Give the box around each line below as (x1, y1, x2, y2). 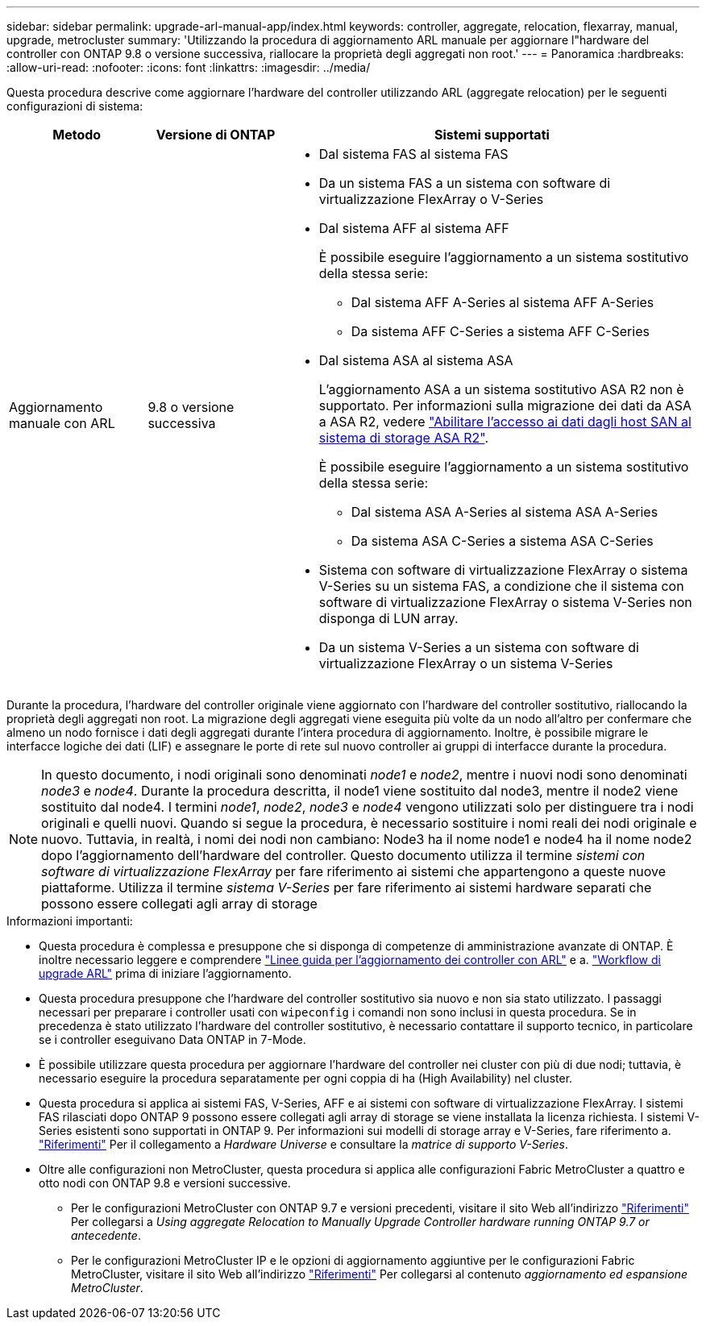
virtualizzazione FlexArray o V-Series (318, 191, 544, 207)
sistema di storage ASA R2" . (318, 430, 489, 446)
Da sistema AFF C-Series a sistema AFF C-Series (351, 323, 650, 339)
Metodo (52, 127, 102, 143)
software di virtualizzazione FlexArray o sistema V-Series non (318, 594, 692, 610)
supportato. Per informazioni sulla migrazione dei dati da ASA (318, 397, 691, 414)
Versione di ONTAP (156, 127, 276, 143)
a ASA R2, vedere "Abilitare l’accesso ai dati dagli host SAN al (318, 414, 691, 430)
